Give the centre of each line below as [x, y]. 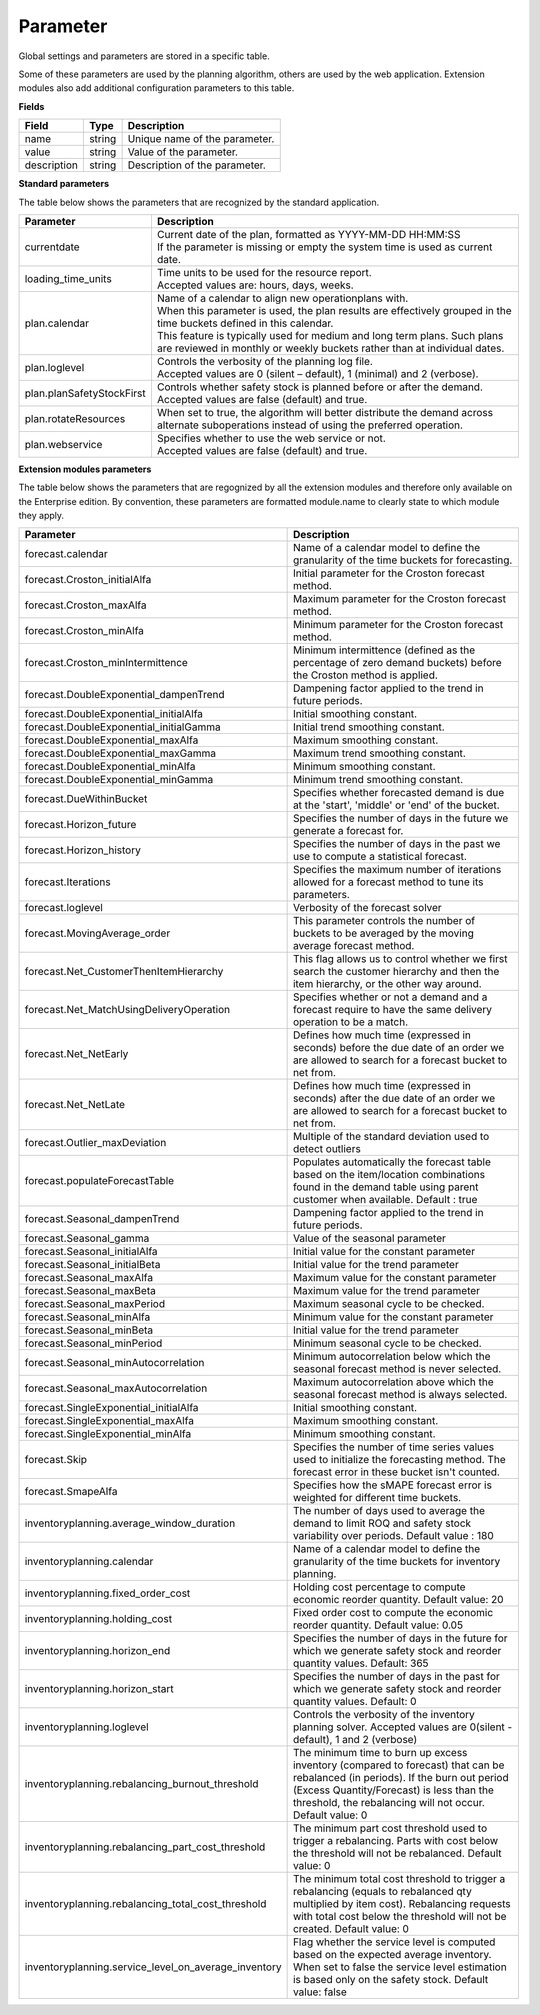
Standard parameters [64, 184]
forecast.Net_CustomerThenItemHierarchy [124, 972]
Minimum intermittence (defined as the [384, 650]
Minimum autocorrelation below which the [391, 1357]
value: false [319, 1992]
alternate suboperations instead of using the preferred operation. [310, 425]
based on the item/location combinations [388, 1175]
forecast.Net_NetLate [74, 1105]
